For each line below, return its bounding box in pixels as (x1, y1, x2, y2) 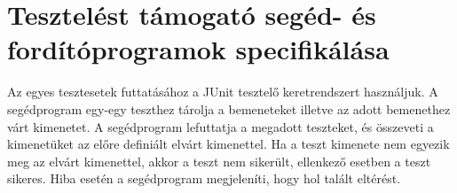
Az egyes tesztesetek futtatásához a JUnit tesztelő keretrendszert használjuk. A (7, 82, 438, 101)
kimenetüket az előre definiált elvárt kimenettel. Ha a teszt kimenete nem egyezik (7, 135, 450, 153)
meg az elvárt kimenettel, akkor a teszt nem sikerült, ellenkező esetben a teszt (7, 151, 431, 170)
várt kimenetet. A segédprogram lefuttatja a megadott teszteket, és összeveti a (7, 117, 434, 135)
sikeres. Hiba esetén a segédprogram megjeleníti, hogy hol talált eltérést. (7, 169, 401, 188)
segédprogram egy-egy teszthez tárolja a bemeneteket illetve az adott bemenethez (7, 99, 451, 118)
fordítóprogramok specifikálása (7, 31, 390, 67)
